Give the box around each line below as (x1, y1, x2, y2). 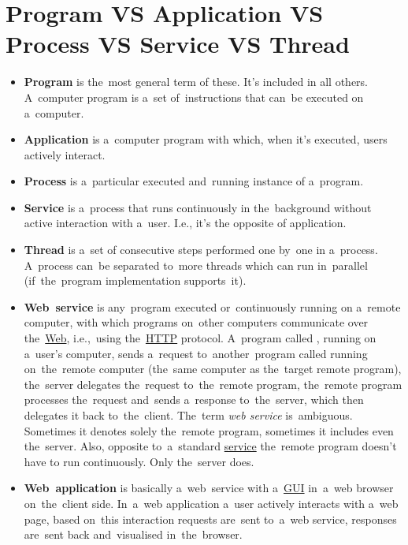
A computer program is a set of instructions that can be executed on (24, 88, 364, 105)
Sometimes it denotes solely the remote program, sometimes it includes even (24, 422, 394, 439)
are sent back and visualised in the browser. (24, 526, 243, 543)
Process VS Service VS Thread (6, 28, 350, 60)
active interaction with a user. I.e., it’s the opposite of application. (24, 215, 347, 231)
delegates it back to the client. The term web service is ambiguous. (24, 407, 353, 423)
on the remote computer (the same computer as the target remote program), (24, 360, 402, 377)
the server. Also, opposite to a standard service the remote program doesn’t (24, 438, 397, 454)
